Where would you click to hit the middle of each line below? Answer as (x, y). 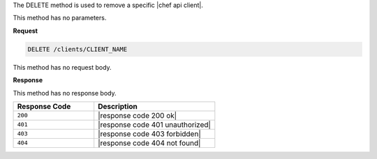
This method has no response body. (65, 93)
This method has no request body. (62, 67)
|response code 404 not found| (149, 143)
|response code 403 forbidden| (150, 134)
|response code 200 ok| (138, 115)
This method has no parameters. (60, 18)
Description (118, 106)
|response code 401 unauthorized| (154, 124)
